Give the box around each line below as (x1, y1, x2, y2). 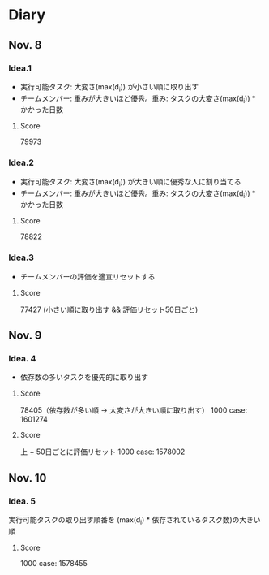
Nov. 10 (8, 471, 47, 485)
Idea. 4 (8, 352, 36, 364)
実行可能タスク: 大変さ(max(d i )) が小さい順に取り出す (19, 81, 199, 93)
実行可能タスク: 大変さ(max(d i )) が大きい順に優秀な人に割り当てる (19, 176, 241, 188)
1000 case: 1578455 (19, 558, 88, 568)
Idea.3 (8, 252, 34, 263)
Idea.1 (8, 63, 32, 74)
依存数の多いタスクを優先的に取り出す (19, 372, 148, 383)
